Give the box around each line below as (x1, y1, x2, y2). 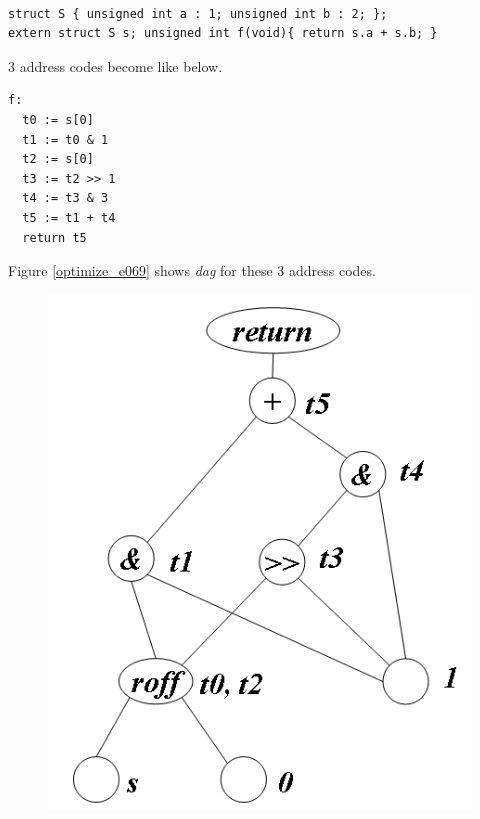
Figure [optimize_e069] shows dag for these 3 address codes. (8, 260, 376, 281)
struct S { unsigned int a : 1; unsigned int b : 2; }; (8, 6, 388, 21)
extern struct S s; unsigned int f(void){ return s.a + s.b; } (8, 26, 438, 41)
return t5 (22, 230, 87, 245)
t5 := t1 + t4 (22, 210, 116, 225)
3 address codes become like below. (8, 55, 223, 76)
